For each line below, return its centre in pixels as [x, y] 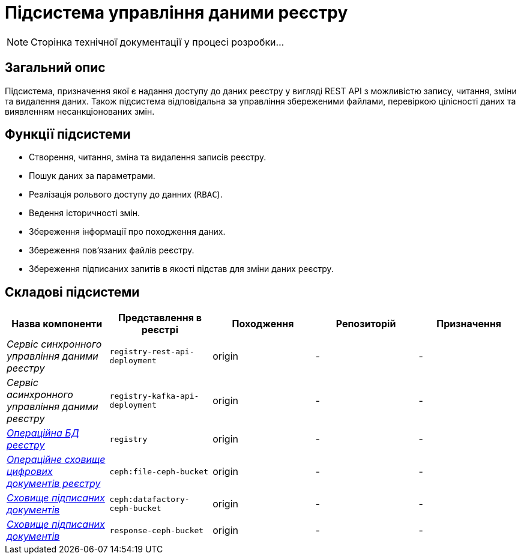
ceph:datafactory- [149, 500]
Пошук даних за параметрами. [92, 176]
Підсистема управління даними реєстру [176, 13]
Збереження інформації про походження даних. [127, 232]
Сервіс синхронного [54, 344]
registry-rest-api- [152, 352]
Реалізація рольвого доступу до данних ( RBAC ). [126, 195]
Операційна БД [43, 433]
